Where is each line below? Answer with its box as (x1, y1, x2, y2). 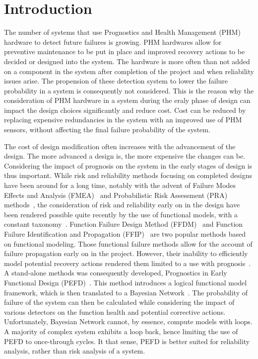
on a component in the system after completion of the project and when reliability (4, 66, 254, 76)
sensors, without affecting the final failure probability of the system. (4, 124, 210, 135)
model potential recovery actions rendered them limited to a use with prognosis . (4, 258, 251, 268)
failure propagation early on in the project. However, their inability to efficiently (4, 248, 248, 259)
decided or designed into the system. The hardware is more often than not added (4, 56, 250, 66)
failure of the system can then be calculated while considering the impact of (4, 297, 235, 307)
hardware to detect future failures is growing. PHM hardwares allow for (4, 36, 222, 47)
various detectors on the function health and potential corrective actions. (4, 306, 226, 317)
